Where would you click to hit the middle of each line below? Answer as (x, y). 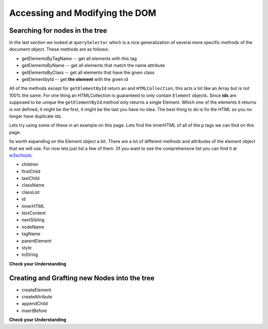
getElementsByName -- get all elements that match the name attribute (93, 66)
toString (30, 255)
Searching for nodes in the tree (58, 31)
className (33, 185)
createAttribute (37, 297)
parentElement (36, 241)
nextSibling (33, 220)
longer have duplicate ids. (35, 116)
